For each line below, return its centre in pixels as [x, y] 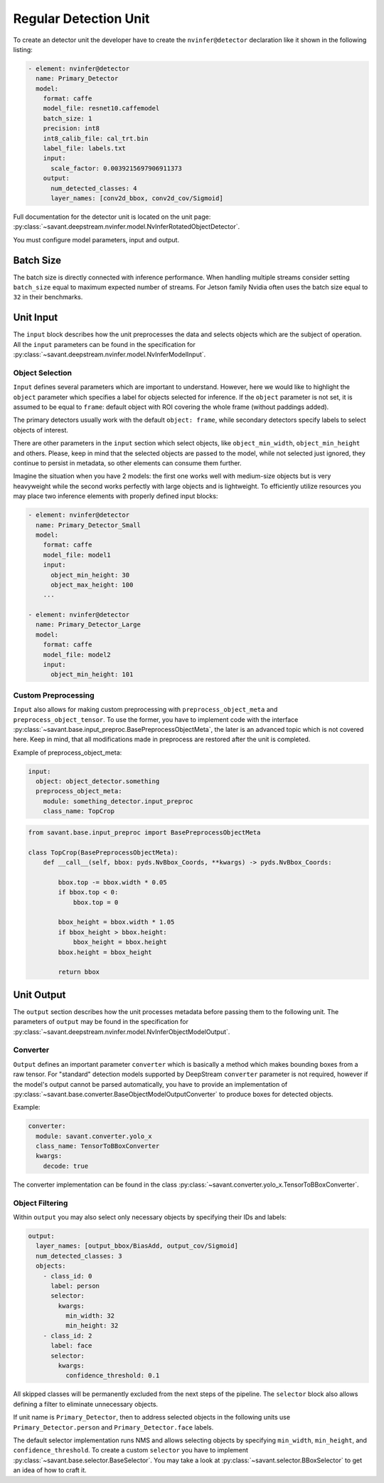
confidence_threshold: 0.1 [112, 1376]
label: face [71, 1346]
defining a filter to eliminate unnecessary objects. [86, 1404]
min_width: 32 [90, 1316]
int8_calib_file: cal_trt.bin [96, 138]
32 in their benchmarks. [48, 297]
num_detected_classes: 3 [79, 1256]
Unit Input [36, 317]
